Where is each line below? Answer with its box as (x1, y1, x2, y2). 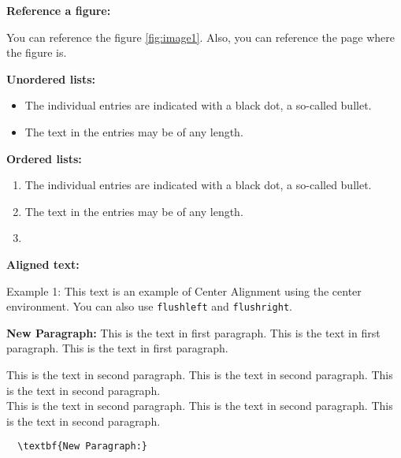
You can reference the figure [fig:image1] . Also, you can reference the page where (6, 28, 395, 45)
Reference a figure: (6, 2, 111, 18)
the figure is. (6, 44, 67, 61)
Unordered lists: (6, 70, 96, 87)
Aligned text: (6, 255, 80, 272)
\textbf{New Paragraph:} (17, 441, 147, 452)
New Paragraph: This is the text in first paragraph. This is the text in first (6, 324, 381, 341)
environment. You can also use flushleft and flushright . (6, 298, 292, 315)
